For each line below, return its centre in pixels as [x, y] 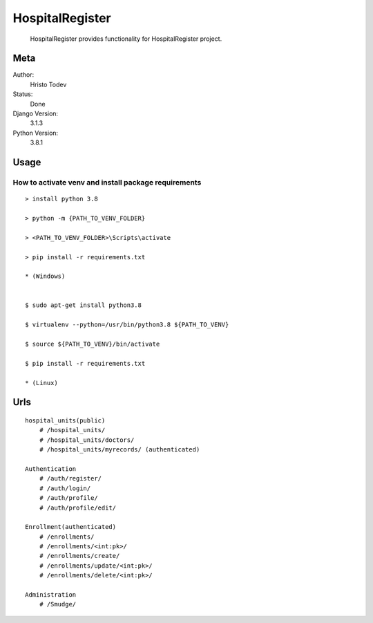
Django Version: [36, 113]
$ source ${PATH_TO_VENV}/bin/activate [93, 344]
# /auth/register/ [70, 478]
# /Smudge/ [58, 604]
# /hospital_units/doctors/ [87, 440]
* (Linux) [41, 383]
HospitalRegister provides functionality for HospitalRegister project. [126, 39]
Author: [23, 75]
